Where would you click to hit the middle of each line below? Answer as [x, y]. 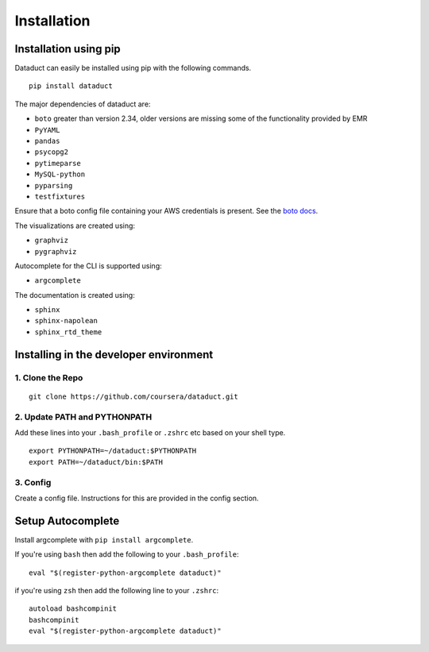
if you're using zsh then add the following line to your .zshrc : [117, 590]
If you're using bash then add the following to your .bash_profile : [127, 554]
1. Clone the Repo [49, 377]
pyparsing [54, 185]
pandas [47, 141]
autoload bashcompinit [73, 609]
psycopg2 [52, 152]
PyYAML [47, 130]
